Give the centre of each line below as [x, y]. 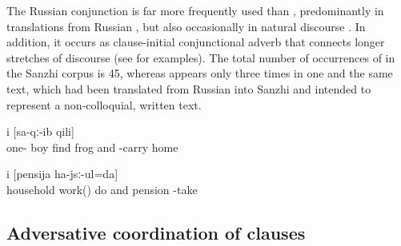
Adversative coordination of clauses [156, 232]
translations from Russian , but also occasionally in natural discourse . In [186, 26]
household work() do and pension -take [102, 189]
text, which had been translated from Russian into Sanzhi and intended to [189, 88]
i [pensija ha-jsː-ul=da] [62, 174]
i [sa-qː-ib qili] [40, 131]
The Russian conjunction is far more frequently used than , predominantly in [195, 10]
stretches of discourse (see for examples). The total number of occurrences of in [201, 57]
